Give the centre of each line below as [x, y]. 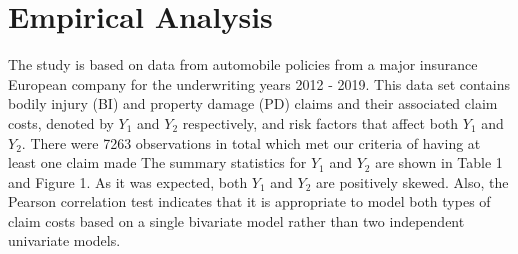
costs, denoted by [61, 122]
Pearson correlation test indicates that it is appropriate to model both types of [249, 201]
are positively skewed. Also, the [412, 181]
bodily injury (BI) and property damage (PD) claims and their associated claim [253, 103]
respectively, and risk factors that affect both [320, 122]
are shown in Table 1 [439, 162]
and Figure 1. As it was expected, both [128, 181]
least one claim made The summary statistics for [157, 162]
